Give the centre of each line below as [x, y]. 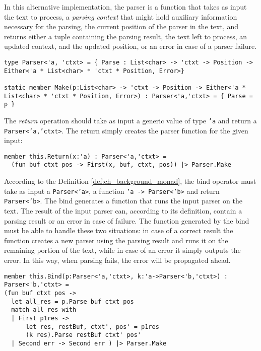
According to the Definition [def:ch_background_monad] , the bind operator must [130, 181]
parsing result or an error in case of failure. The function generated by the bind [127, 220]
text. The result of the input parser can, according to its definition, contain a [123, 211]
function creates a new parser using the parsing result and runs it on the [116, 240]
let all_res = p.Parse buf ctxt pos [73, 301]
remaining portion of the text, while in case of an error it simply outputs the [122, 250]
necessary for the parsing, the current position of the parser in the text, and [121, 26]
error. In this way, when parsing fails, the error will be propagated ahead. [117, 260]
